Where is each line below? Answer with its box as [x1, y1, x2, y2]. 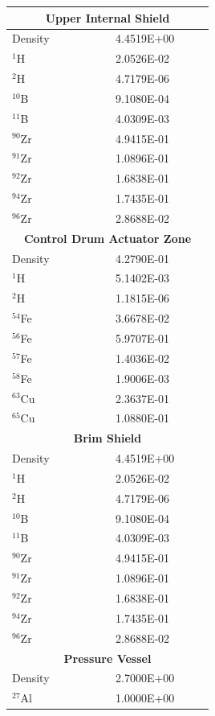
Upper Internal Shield [45, 9, 170, 26]
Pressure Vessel [63, 649, 152, 666]
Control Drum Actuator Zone [23, 229, 192, 246]
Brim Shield [73, 430, 142, 446]
